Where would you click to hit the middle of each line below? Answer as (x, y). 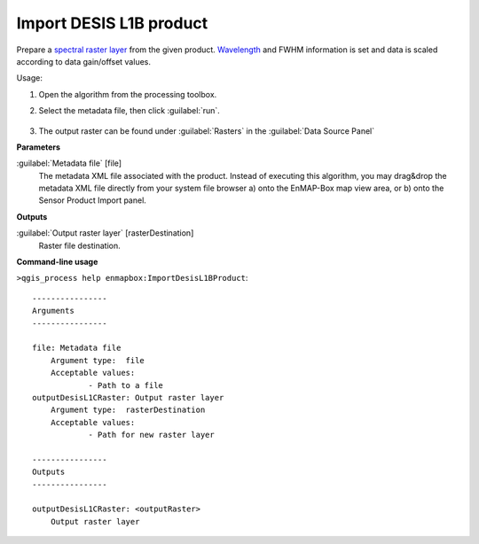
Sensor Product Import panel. (92, 200)
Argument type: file (98, 360)
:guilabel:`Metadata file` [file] (69, 163)
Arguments (53, 311)
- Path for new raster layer (151, 435)
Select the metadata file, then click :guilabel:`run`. (130, 111)
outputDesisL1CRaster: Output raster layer (128, 397)
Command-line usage (57, 262)
